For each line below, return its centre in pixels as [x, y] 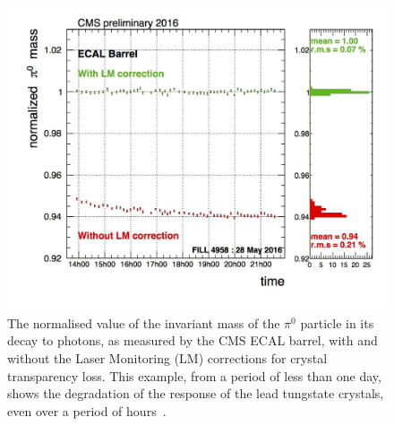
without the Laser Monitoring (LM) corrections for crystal [167, 358]
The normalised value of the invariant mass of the [144, 322]
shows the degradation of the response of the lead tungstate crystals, [196, 393]
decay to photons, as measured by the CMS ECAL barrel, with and [193, 340]
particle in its [337, 322]
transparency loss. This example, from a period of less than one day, [194, 375]
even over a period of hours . [87, 410]
